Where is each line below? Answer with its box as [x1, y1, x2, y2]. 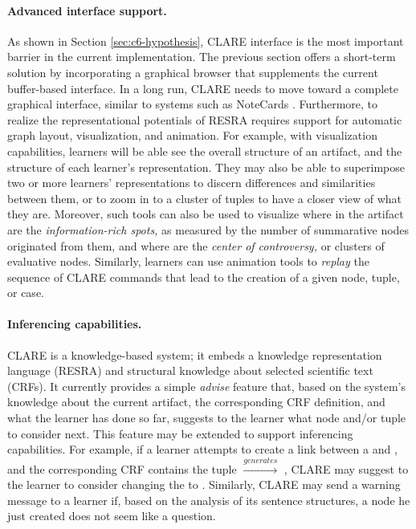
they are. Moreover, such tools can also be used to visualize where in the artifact [7, 205, 404, 222]
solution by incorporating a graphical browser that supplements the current [7, 63, 378, 80]
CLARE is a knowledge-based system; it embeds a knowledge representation [7, 346, 382, 363]
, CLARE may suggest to [283, 460, 409, 477]
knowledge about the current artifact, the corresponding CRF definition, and [7, 393, 385, 410]
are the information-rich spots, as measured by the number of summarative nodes [7, 221, 410, 238]
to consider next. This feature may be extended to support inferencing [7, 425, 353, 442]
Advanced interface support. [7, 2, 167, 18]
